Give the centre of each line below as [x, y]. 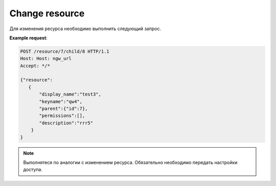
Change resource [47, 13]
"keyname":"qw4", [61, 101]
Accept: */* [35, 66]
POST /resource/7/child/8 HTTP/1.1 [65, 51]
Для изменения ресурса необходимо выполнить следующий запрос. [85, 29]
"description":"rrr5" [66, 123]
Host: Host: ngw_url [46, 59]
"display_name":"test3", [70, 94]
